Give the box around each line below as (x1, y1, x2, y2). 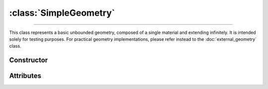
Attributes (9, 72, 42, 80)
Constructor (9, 56, 48, 64)
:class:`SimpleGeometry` (9, 7, 115, 18)
